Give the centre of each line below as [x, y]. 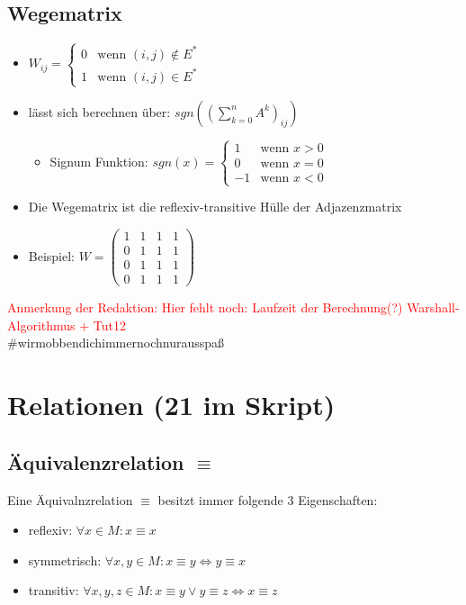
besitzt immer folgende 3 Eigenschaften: [268, 499]
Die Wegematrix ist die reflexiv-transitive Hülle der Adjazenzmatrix [215, 207]
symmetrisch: [65, 560]
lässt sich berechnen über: [99, 111]
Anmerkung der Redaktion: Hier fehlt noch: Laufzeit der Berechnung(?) [205, 307]
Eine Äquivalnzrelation [70, 499]
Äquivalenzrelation [96, 461]
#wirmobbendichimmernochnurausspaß [116, 343]
